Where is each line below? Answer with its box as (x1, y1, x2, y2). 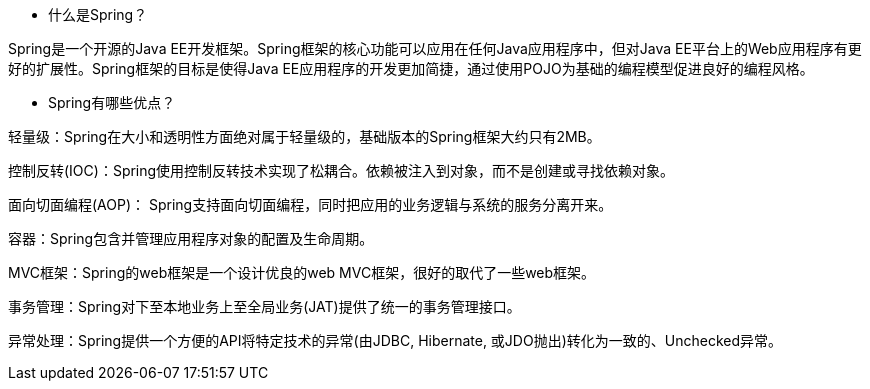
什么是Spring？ (48, 6, 148, 23)
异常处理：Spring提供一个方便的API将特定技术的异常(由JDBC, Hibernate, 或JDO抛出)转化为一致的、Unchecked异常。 (8, 332, 782, 349)
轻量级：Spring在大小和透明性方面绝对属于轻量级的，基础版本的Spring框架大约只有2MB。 (8, 128, 601, 145)
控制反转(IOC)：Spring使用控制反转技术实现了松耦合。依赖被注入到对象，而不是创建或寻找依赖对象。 (8, 162, 675, 179)
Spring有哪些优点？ (48, 94, 176, 111)
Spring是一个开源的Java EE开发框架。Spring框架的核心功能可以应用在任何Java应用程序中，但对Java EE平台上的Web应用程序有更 (8, 40, 862, 57)
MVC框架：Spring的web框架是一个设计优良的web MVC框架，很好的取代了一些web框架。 (8, 264, 596, 281)
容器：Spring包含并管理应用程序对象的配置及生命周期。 (8, 230, 374, 247)
